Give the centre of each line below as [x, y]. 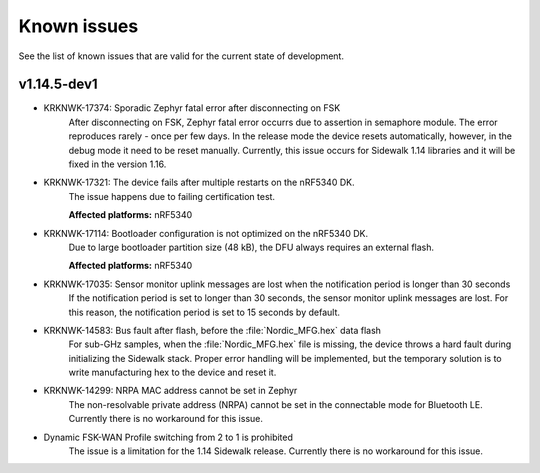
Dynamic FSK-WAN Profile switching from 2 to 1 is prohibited [168, 437]
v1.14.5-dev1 [58, 84]
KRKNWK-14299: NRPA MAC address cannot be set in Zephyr [170, 391]
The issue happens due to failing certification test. [171, 196]
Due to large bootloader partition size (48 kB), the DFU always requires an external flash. [251, 247]
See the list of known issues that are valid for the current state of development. [181, 56]
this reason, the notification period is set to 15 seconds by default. [204, 312]
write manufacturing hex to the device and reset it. [172, 372]
